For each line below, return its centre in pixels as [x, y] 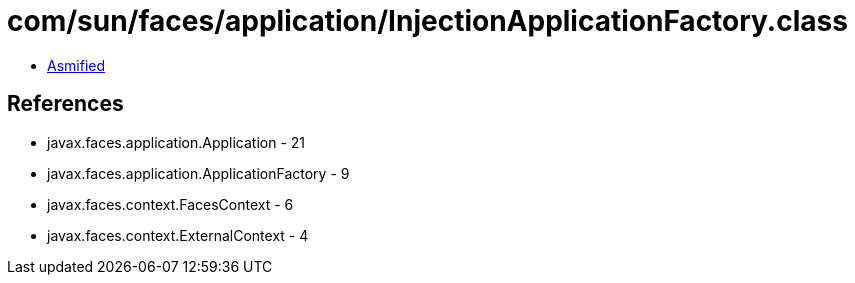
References [65, 104]
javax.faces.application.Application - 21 [176, 142]
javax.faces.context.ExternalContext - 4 [178, 235]
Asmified [76, 65]
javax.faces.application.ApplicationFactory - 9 [198, 173]
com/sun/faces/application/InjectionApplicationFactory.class [427, 21]
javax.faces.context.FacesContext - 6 [170, 204]
